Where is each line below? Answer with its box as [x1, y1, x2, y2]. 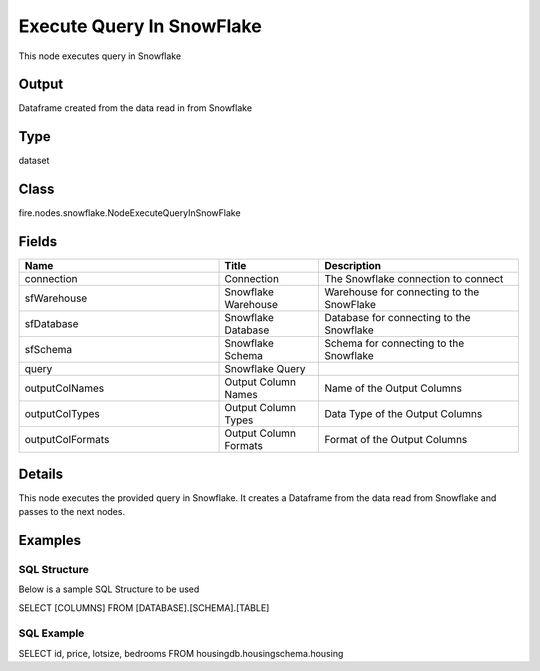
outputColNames [24, 381, 105, 395]
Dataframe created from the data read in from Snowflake [18, 102, 253, 114]
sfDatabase [24, 317, 79, 331]
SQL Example [18, 626, 85, 640]
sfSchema [24, 343, 73, 357]
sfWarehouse [24, 291, 88, 305]
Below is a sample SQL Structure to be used [18, 583, 200, 595]
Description [324, 259, 382, 273]
